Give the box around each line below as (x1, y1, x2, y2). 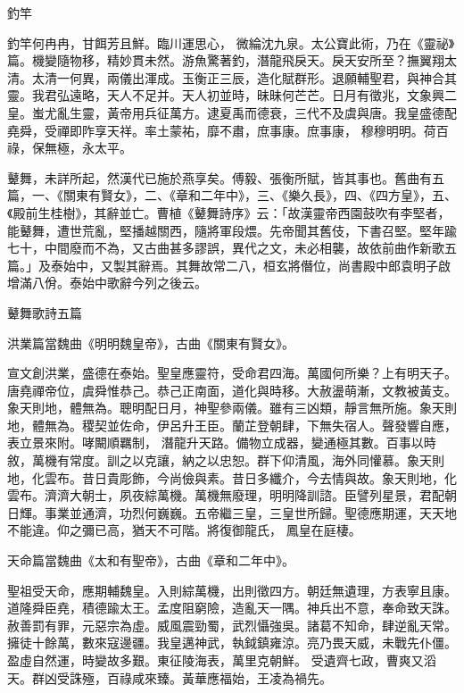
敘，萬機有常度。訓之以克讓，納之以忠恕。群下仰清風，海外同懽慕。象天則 (7, 451, 444, 470)
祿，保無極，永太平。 (7, 138, 132, 157)
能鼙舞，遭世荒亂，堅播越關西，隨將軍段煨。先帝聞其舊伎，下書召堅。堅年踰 (7, 221, 457, 239)
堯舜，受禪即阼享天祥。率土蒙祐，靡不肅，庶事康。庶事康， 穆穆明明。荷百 (7, 121, 449, 139)
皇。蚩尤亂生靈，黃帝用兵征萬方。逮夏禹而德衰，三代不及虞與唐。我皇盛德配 (7, 103, 457, 121)
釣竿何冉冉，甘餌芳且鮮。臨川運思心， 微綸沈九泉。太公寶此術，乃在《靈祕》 (7, 33, 455, 52)
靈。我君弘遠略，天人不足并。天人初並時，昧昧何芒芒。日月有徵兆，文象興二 (7, 86, 457, 104)
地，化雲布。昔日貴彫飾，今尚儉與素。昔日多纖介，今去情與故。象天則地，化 (7, 468, 457, 487)
